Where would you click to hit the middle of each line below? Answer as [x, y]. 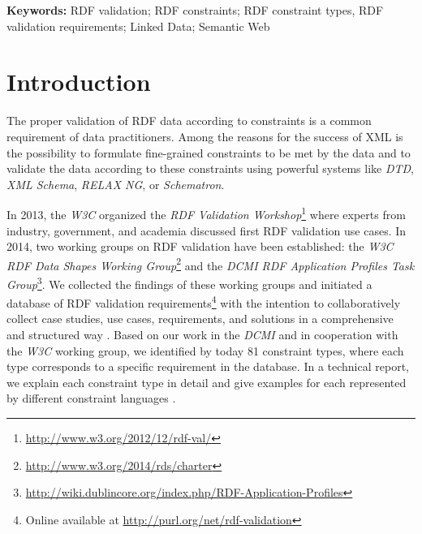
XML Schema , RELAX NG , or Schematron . [116, 184]
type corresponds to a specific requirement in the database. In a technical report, [208, 366]
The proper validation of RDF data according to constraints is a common [189, 121]
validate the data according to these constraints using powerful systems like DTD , [210, 168]
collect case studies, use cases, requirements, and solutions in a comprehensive [200, 319]
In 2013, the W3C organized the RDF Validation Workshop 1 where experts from [206, 213]
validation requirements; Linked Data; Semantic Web [138, 26]
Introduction [79, 82]
